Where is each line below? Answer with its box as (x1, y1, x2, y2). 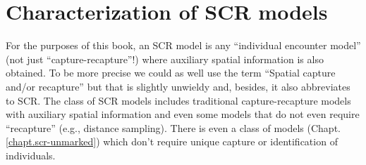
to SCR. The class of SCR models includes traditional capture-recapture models (6, 93, 351, 107)
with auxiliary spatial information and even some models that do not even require (6, 107, 360, 121)
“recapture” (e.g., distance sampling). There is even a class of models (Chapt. (6, 120, 341, 135)
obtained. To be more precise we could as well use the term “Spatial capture (6, 65, 336, 80)
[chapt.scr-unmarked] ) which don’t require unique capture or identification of (6, 134, 338, 149)
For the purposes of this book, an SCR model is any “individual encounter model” (6, 38, 361, 53)
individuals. (6, 147, 56, 162)
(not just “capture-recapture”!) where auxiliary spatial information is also (6, 51, 324, 66)
